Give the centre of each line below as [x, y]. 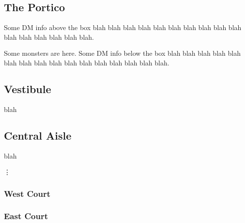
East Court [26, 215]
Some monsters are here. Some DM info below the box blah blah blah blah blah [122, 53]
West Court [27, 193]
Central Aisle [38, 135]
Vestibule [28, 88]
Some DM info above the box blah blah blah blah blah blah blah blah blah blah [123, 27]
